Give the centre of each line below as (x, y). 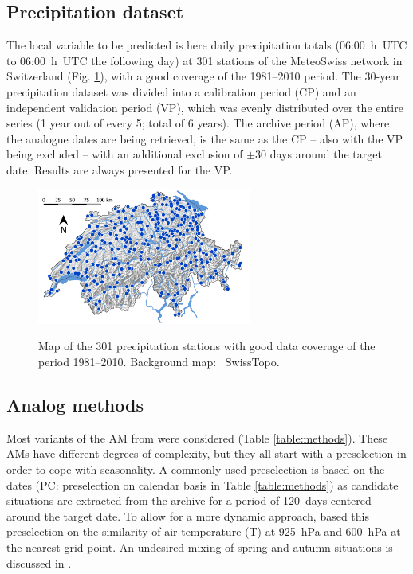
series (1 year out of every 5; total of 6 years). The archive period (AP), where (198, 123)
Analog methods (75, 404)
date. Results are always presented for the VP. (120, 169)
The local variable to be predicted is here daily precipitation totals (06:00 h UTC (207, 45)
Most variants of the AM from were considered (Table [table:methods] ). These (197, 437)
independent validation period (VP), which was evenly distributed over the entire (205, 107)
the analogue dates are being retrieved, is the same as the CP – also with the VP (205, 138)
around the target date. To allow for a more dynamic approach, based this (188, 515)
